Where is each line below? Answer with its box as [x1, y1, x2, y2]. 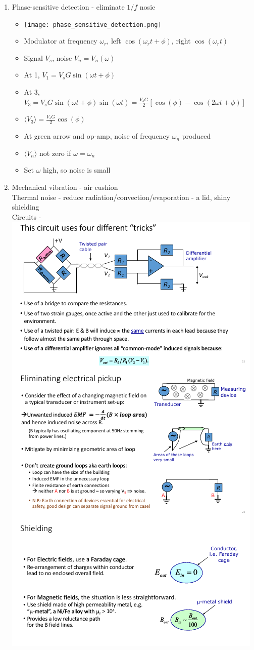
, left [107, 35, 121, 46]
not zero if [39, 147, 71, 158]
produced [182, 131, 211, 141]
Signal [24, 52, 43, 63]
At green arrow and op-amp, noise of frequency [24, 131, 170, 141]
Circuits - [12, 211, 41, 222]
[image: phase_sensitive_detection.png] [24, 21, 162, 28]
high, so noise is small [43, 165, 111, 175]
